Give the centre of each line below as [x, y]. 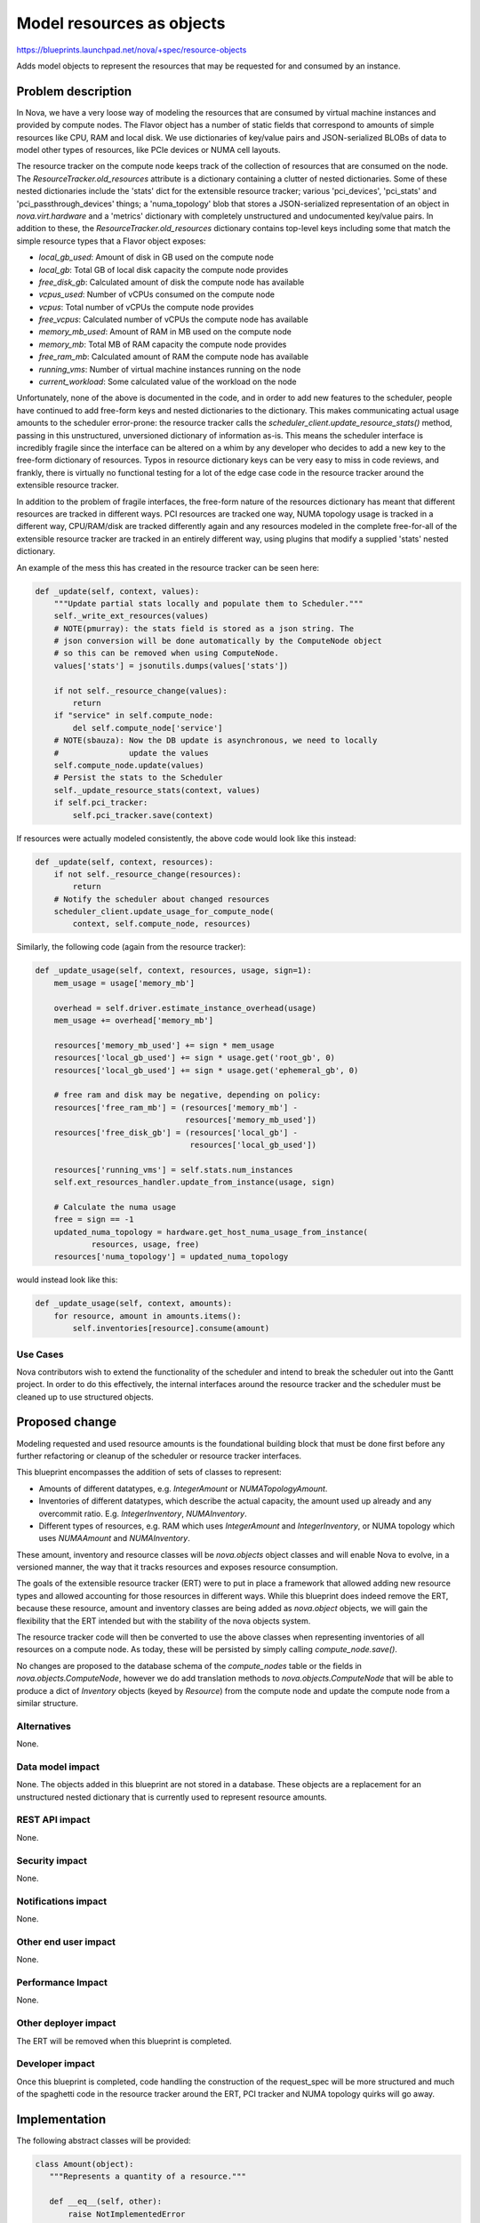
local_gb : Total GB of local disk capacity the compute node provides [164, 269]
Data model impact [58, 1767]
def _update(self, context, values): [117, 591]
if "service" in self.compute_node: [133, 715]
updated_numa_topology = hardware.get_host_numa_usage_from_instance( [211, 1232]
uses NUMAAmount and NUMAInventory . [115, 1538]
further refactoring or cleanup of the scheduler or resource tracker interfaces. [159, 1456]
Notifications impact [61, 1901]
